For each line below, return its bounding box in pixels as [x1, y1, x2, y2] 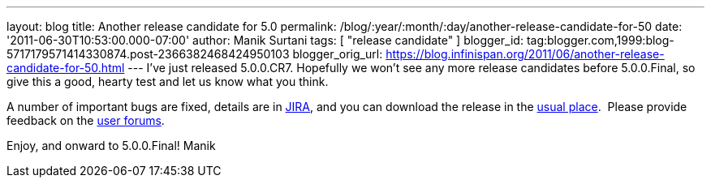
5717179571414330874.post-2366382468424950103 [6, 47, 290, 61]
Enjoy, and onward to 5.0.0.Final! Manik [6, 139, 216, 152]
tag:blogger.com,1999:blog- [526, 33, 674, 47]
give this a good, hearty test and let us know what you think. [6, 75, 329, 88]
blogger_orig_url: [292, 47, 383, 61]
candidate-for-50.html [6, 61, 125, 75]
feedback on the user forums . [6, 113, 165, 127]
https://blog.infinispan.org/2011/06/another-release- [386, 47, 665, 61]
